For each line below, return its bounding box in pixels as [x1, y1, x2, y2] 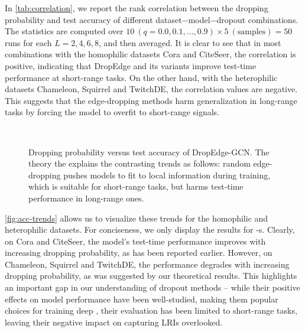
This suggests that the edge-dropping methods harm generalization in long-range [5, 94, 297, 106]
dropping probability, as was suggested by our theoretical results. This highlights [5, 269, 297, 282]
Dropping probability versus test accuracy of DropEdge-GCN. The [28, 145, 270, 158]
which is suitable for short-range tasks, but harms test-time [28, 180, 244, 193]
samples [237, 28, 266, 37]
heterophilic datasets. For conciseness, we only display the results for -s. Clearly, [5, 223, 295, 236]
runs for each [5, 36, 52, 48]
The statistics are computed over [5, 25, 124, 37]
